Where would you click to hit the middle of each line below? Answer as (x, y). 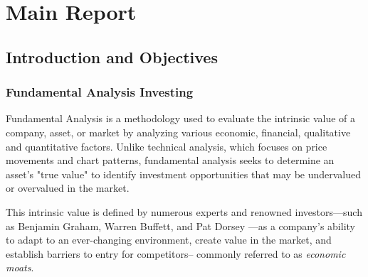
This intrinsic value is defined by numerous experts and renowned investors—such (184, 211)
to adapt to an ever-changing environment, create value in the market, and (169, 240)
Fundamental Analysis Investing (100, 92)
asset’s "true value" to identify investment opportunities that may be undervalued (184, 174)
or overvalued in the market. (68, 188)
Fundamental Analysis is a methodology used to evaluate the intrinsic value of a (181, 118)
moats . (20, 267)
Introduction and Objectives (112, 56)
